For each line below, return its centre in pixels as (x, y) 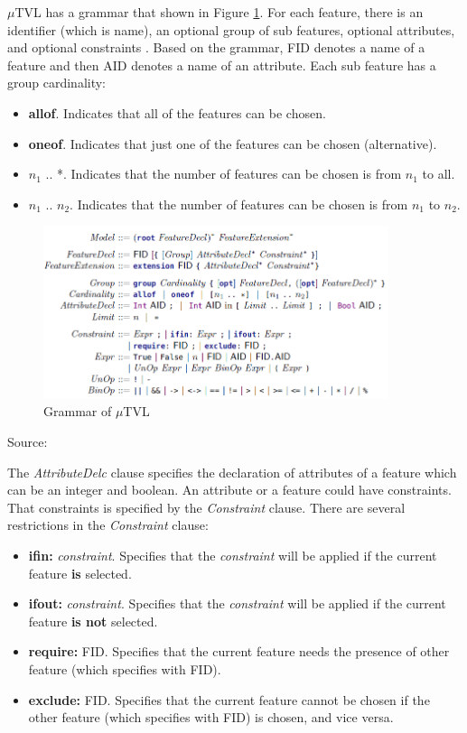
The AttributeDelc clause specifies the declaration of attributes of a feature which (232, 472)
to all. (439, 174)
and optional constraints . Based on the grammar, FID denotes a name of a (216, 47)
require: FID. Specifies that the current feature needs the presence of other (239, 651)
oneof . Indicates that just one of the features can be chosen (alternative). (233, 143)
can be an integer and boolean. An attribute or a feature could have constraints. (229, 490)
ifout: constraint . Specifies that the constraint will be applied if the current (237, 603)
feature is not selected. (93, 621)
